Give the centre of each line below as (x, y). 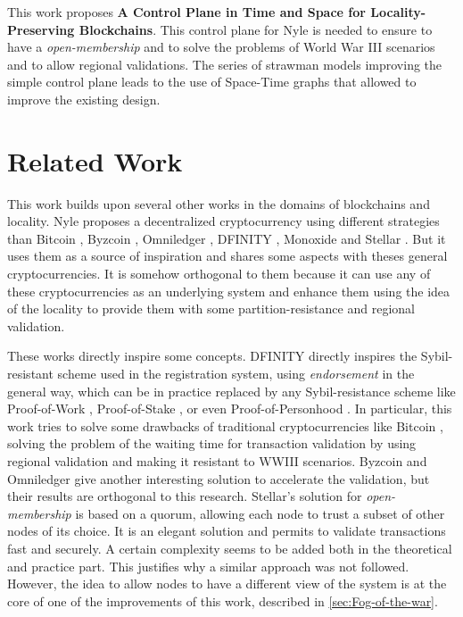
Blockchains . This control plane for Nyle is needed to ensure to (256, 29)
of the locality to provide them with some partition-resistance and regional (211, 308)
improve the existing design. (84, 99)
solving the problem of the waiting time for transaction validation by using (212, 443)
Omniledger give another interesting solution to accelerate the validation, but (219, 478)
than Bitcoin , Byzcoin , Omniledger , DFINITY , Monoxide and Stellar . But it (227, 238)
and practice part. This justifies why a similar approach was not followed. (208, 566)
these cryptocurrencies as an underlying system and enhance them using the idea (229, 291)
